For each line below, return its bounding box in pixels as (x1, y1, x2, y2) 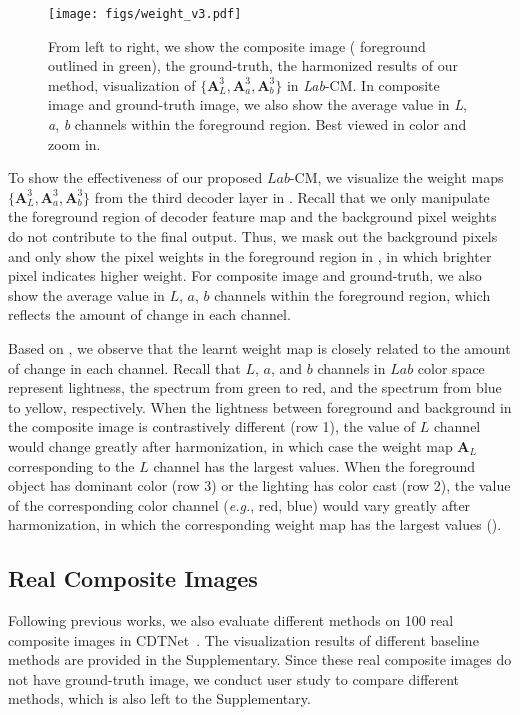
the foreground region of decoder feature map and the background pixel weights (8, 206, 497, 227)
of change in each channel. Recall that (8, 357, 241, 378)
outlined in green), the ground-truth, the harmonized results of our (48, 55, 458, 76)
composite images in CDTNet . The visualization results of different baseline (8, 629, 479, 650)
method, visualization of (48, 74, 196, 95)
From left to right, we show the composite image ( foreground (48, 35, 426, 56)
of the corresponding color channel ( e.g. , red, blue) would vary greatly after (8, 494, 471, 515)
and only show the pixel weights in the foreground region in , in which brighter (8, 245, 492, 266)
